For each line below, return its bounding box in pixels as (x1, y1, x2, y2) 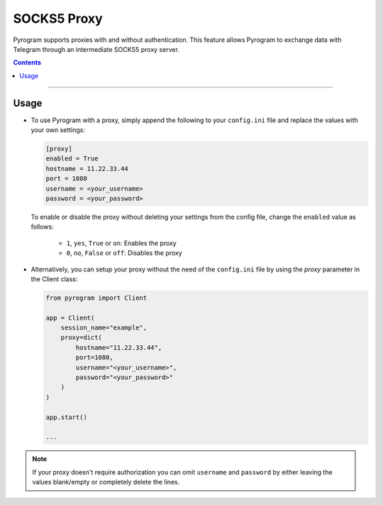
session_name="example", (60, 324, 148, 332)
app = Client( (45, 313, 95, 322)
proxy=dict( (60, 334, 103, 342)
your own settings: (30, 126, 85, 134)
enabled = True (45, 155, 99, 163)
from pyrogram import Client (45, 293, 148, 302)
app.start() (45, 413, 88, 421)
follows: (30, 222, 54, 231)
